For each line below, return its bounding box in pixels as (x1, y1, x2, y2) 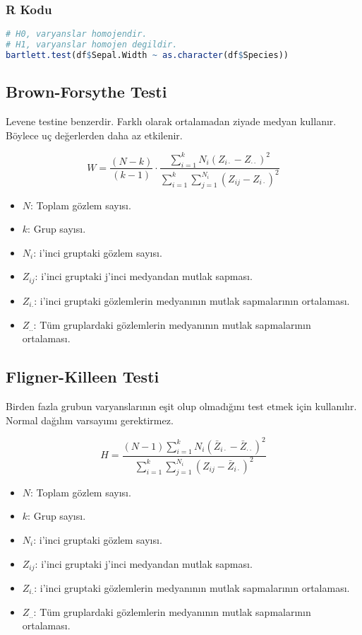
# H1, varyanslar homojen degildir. (6, 40, 178, 50)
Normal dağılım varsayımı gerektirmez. (6, 412, 174, 427)
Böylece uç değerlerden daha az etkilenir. (6, 127, 183, 142)
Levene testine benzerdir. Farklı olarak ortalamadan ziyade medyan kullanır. (6, 114, 337, 129)
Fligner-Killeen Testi (6, 366, 159, 388)
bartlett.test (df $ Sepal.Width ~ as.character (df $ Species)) (6, 49, 289, 60)
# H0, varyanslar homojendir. (6, 29, 147, 40)
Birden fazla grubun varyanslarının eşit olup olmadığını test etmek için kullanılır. (6, 398, 357, 413)
